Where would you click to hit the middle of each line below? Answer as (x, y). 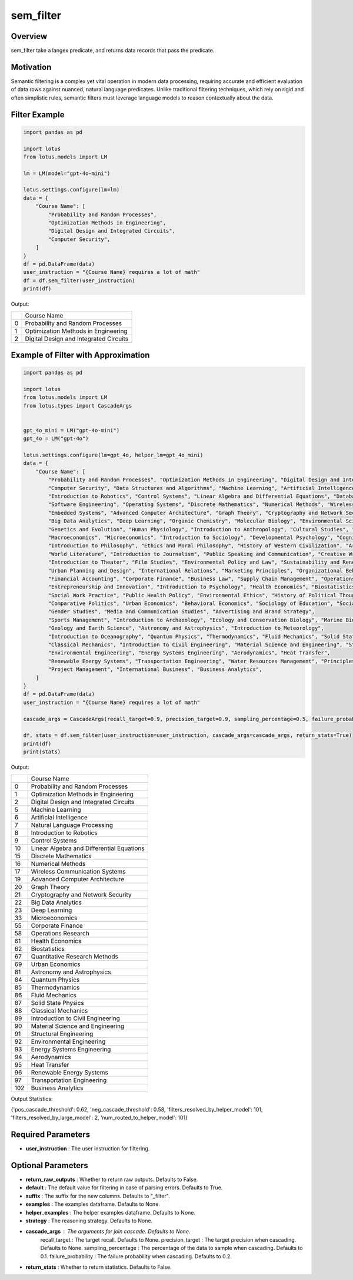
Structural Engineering (62, 1034)
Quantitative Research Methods (75, 956)
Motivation (31, 67)
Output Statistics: (32, 1099)
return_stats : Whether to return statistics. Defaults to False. (99, 1267)
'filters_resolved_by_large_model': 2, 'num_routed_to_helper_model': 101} (99, 1118)
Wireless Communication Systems (78, 871)
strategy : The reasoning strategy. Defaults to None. (89, 1221)
